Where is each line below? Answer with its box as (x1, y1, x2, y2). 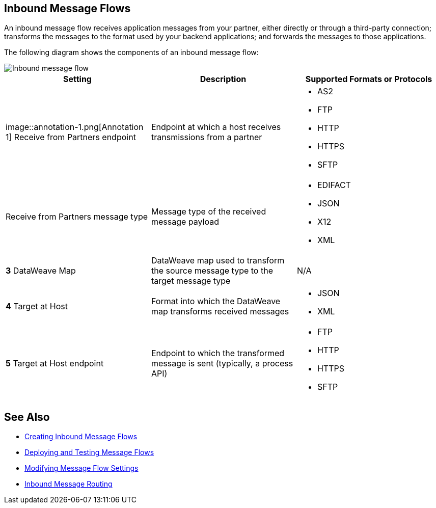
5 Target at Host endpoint (6, 358, 104, 369)
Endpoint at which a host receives (151, 122, 281, 132)
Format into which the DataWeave (151, 296, 281, 307)
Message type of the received (151, 206, 266, 217)
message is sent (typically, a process (151, 358, 293, 369)
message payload (151, 217, 220, 227)
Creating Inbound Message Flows (24, 432, 138, 441)
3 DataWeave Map (6, 265, 76, 276)
